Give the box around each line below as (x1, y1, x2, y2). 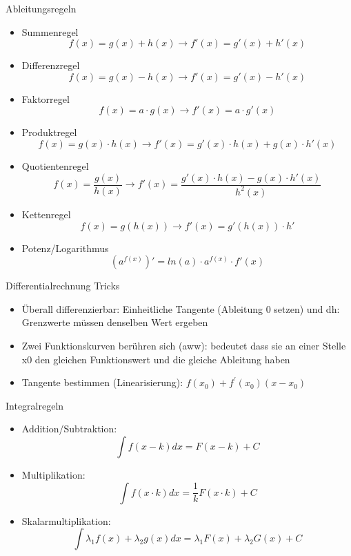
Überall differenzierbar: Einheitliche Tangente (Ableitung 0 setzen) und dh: (21, 301, 340, 316)
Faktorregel (21, 91, 70, 106)
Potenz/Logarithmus (21, 240, 109, 255)
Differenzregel (21, 58, 80, 73)
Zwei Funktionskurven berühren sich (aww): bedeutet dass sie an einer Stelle (21, 338, 346, 352)
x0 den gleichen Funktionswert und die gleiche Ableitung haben (21, 352, 290, 366)
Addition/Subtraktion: (21, 421, 117, 436)
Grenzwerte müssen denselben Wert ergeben (21, 315, 208, 329)
